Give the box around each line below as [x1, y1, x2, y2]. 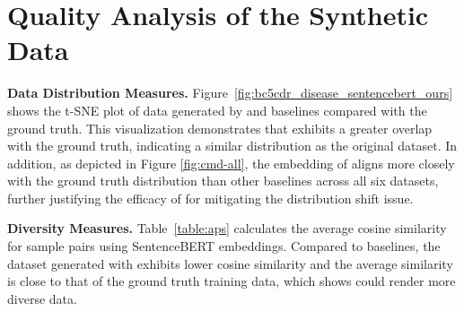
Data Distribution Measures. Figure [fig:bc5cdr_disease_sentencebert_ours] [7, 83, 453, 102]
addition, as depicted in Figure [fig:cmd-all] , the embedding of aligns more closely [7, 153, 455, 172]
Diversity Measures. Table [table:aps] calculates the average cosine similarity [7, 219, 447, 238]
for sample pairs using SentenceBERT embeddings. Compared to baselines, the [7, 237, 441, 255]
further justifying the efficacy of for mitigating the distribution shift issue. [7, 188, 414, 207]
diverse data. [7, 289, 77, 307]
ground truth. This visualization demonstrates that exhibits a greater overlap [7, 118, 433, 137]
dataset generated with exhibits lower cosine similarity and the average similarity [7, 254, 453, 272]
